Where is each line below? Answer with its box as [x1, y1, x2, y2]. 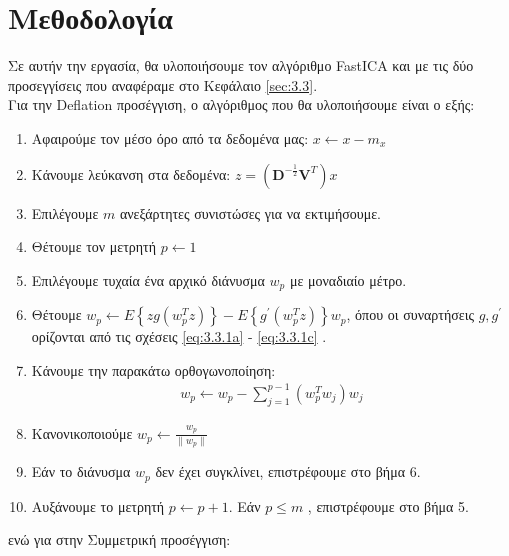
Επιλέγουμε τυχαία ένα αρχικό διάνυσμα [31, 269, 265, 290]
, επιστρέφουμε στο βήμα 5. [307, 495, 469, 516]
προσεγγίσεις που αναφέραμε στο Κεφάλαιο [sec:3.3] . [8, 74, 318, 95]
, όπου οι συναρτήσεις [346, 304, 474, 325]
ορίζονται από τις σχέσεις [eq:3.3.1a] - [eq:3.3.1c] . [31, 326, 327, 347]
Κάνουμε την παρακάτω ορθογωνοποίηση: [31, 359, 276, 380]
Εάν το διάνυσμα [31, 461, 131, 482]
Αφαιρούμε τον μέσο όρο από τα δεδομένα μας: [31, 127, 309, 148]
